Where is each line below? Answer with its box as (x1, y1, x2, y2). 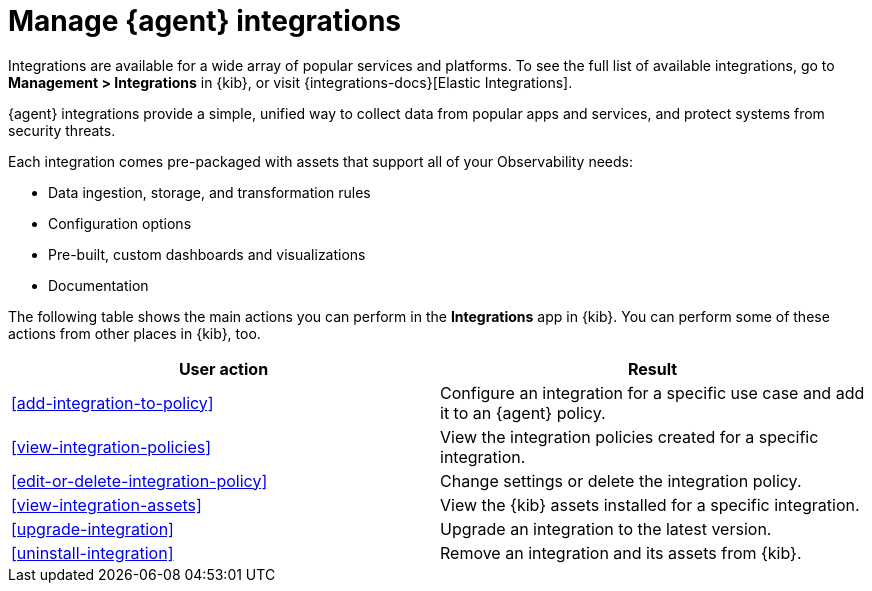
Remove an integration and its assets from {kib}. (440, 542, 802, 563)
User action (178, 358, 269, 379)
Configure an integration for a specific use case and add (440, 382, 865, 403)
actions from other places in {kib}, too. (8, 324, 261, 342)
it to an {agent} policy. (440, 402, 606, 423)
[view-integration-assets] (11, 494, 202, 515)
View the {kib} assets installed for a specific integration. (440, 494, 860, 515)
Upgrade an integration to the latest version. (440, 518, 772, 539)
